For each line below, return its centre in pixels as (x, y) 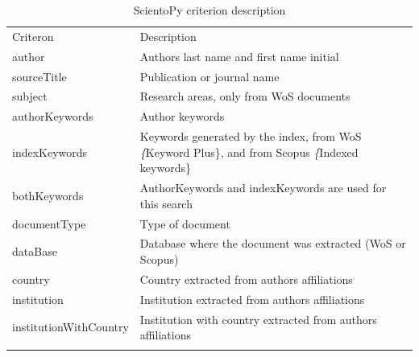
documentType (49, 223)
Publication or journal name (209, 76)
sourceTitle (39, 76)
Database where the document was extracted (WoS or (273, 243)
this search (166, 203)
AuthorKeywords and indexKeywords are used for (263, 188)
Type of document (185, 223)
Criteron (33, 36)
